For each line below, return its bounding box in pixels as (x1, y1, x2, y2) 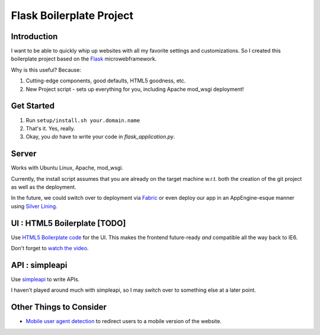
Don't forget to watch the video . (11, 245, 89, 252)
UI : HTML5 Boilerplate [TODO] (11, 218, 126, 228)
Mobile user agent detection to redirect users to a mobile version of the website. (25, 318, 222, 325)
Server (11, 149, 37, 159)
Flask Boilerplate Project (11, 9, 133, 22)
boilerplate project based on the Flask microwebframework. (11, 55, 157, 62)
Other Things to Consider (11, 302, 107, 312)
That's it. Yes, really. (25, 125, 75, 132)
